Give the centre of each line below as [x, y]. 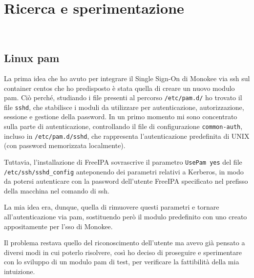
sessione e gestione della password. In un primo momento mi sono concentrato [121, 117]
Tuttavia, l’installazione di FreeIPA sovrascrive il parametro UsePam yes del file [123, 161]
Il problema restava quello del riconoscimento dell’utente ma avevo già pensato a [125, 243]
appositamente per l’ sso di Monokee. [58, 226]
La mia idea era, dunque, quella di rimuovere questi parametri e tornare [112, 207]
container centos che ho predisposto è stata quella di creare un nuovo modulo [119, 88]
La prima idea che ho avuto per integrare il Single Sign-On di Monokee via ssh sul [127, 78]
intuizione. [20, 271]
